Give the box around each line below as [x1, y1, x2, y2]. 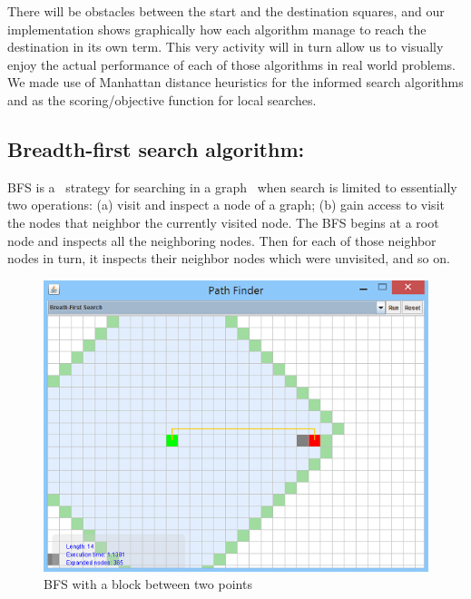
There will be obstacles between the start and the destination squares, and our [7, 2, 445, 20]
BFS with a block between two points [44, 574, 252, 594]
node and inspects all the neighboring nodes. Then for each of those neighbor [7, 231, 437, 250]
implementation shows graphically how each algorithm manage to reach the [7, 19, 427, 38]
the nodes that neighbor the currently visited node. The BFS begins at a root [7, 212, 439, 231]
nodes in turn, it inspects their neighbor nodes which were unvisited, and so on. [7, 249, 450, 268]
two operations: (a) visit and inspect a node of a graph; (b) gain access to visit [7, 195, 445, 214]
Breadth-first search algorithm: [7, 134, 305, 162]
